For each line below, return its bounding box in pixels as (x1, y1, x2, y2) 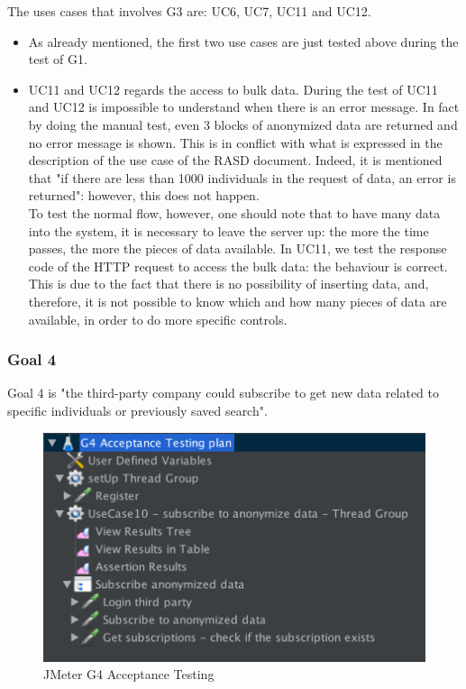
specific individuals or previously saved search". (7, 400, 268, 419)
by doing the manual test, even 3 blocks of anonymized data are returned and (28, 115, 458, 133)
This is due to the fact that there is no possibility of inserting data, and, (28, 274, 429, 293)
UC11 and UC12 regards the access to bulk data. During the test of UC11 (28, 79, 438, 98)
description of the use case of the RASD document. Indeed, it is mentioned (28, 151, 443, 170)
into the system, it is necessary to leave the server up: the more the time (28, 221, 429, 240)
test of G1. (28, 50, 87, 69)
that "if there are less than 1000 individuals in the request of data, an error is (28, 168, 456, 187)
